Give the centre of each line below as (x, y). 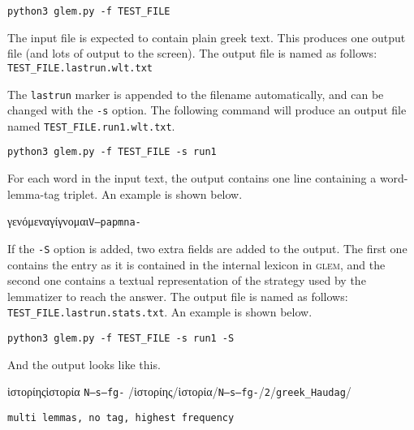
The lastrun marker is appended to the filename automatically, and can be (196, 94)
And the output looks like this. (84, 364)
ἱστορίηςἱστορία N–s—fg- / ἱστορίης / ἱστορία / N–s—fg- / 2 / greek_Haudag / (179, 391)
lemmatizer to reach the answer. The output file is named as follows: (178, 296)
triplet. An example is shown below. (153, 193)
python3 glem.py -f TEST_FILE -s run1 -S (121, 339)
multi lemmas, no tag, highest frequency (121, 417)
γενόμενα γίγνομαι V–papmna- (74, 221)
